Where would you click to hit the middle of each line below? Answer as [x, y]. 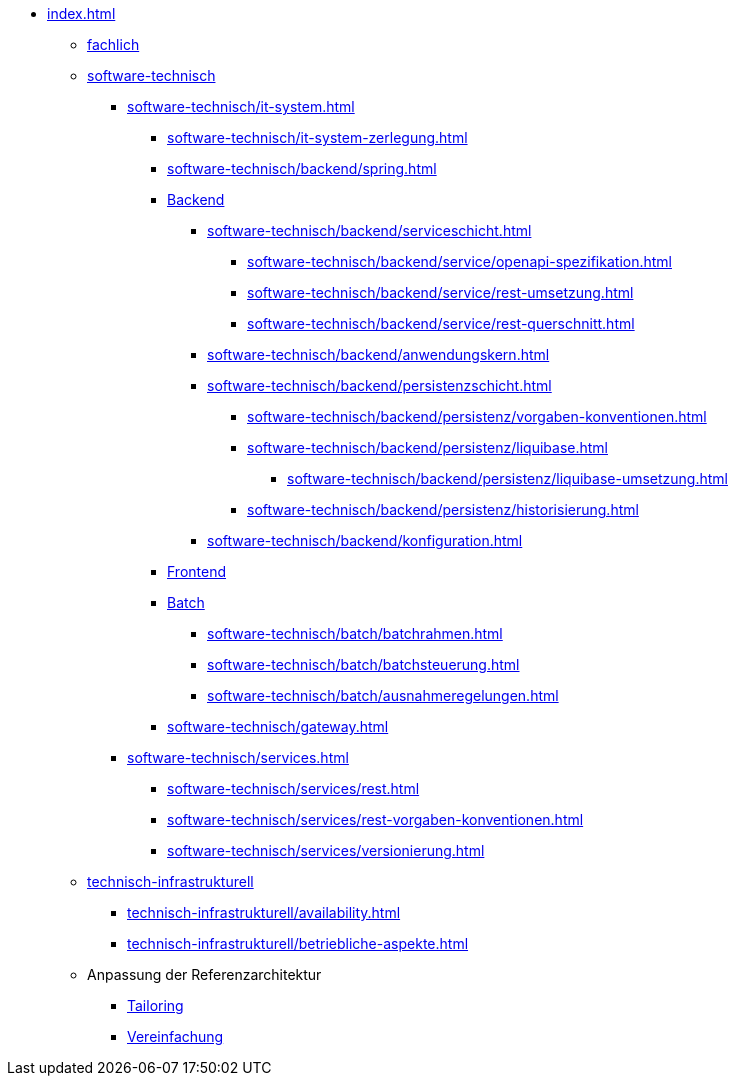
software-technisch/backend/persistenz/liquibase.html [427, 447]
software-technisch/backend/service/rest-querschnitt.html [441, 323]
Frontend [197, 571]
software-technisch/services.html [238, 757]
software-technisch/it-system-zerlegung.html [317, 137]
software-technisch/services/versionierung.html [326, 850]
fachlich [113, 44]
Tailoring [155, 1005]
